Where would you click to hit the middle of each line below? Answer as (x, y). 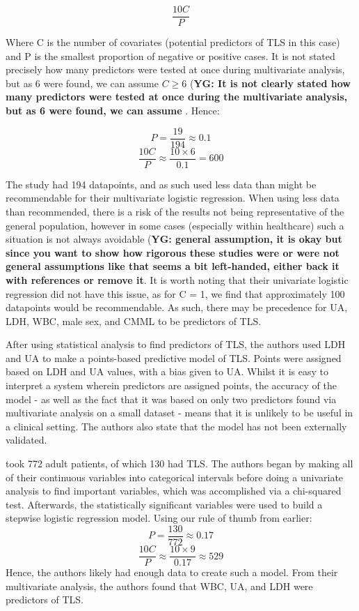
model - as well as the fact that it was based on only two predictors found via (171, 399)
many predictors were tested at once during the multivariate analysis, (176, 97)
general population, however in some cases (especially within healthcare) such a (175, 225)
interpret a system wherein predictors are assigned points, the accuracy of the (171, 385)
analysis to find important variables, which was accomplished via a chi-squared (174, 491)
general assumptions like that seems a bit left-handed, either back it (173, 266)
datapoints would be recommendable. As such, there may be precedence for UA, (177, 307)
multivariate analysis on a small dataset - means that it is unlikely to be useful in (179, 413)
